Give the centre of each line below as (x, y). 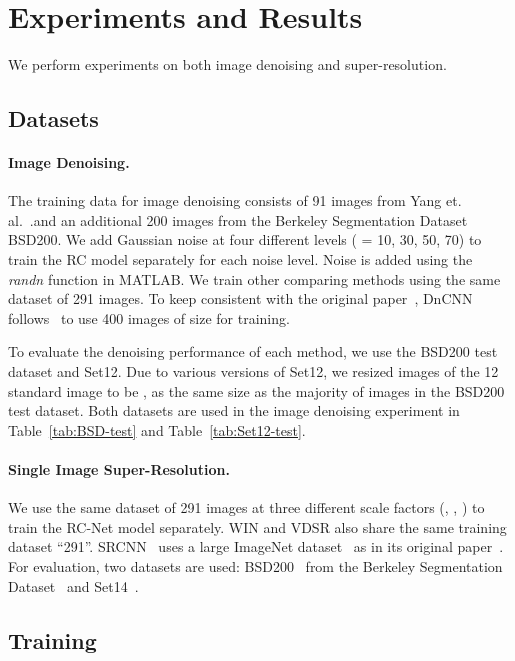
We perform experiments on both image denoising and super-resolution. (227, 64)
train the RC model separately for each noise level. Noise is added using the (240, 259)
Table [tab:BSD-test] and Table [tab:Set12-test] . (157, 429)
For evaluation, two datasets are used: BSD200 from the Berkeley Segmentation (255, 566)
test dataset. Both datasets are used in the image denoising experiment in (234, 410)
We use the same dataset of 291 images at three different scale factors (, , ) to (246, 507)
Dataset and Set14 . (73, 585)
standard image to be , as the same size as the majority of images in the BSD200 (256, 390)
